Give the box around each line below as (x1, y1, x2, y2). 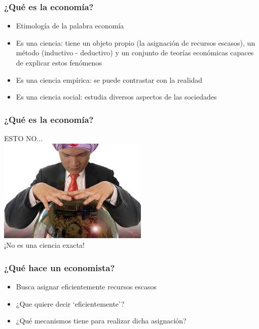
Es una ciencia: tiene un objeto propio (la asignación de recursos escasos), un (16, 37, 255, 48)
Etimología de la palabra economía (16, 20, 124, 31)
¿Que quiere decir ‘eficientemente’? (16, 298, 125, 309)
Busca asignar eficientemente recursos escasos (16, 281, 157, 291)
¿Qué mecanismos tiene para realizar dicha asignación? (16, 315, 187, 326)
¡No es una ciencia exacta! (4, 240, 85, 250)
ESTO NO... (4, 133, 43, 143)
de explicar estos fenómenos (16, 57, 102, 68)
